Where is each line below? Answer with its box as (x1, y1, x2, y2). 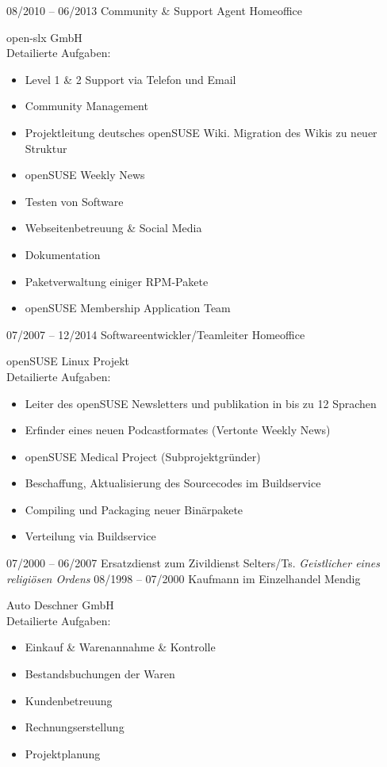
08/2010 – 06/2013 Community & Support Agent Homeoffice (6, 2, 302, 18)
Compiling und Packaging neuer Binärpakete (25, 501, 243, 517)
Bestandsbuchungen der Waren (25, 666, 175, 682)
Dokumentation (25, 246, 101, 262)
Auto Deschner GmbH (6, 597, 114, 613)
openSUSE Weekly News (25, 166, 145, 183)
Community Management (25, 97, 148, 114)
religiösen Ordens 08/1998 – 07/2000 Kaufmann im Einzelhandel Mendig (6, 570, 361, 586)
